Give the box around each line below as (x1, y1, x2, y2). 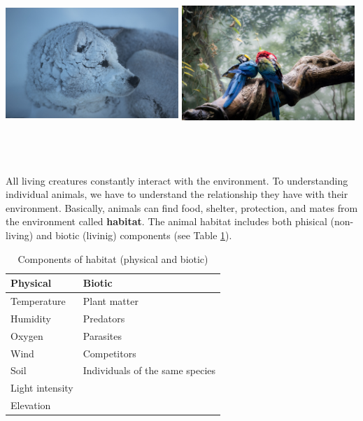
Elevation (10, 398, 51, 413)
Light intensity (10, 380, 73, 395)
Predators (83, 311, 125, 325)
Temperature (10, 294, 66, 308)
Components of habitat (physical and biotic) (17, 251, 208, 266)
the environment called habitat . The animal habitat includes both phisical (6, 214, 327, 229)
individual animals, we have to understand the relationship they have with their (6, 187, 348, 201)
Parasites (83, 328, 122, 343)
